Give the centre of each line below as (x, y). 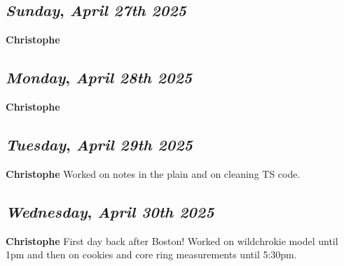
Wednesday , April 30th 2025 (110, 211)
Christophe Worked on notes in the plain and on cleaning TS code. (153, 173)
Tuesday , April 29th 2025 (99, 144)
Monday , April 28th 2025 (99, 77)
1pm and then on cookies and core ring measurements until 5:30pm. (151, 254)
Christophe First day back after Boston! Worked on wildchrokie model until (172, 240)
